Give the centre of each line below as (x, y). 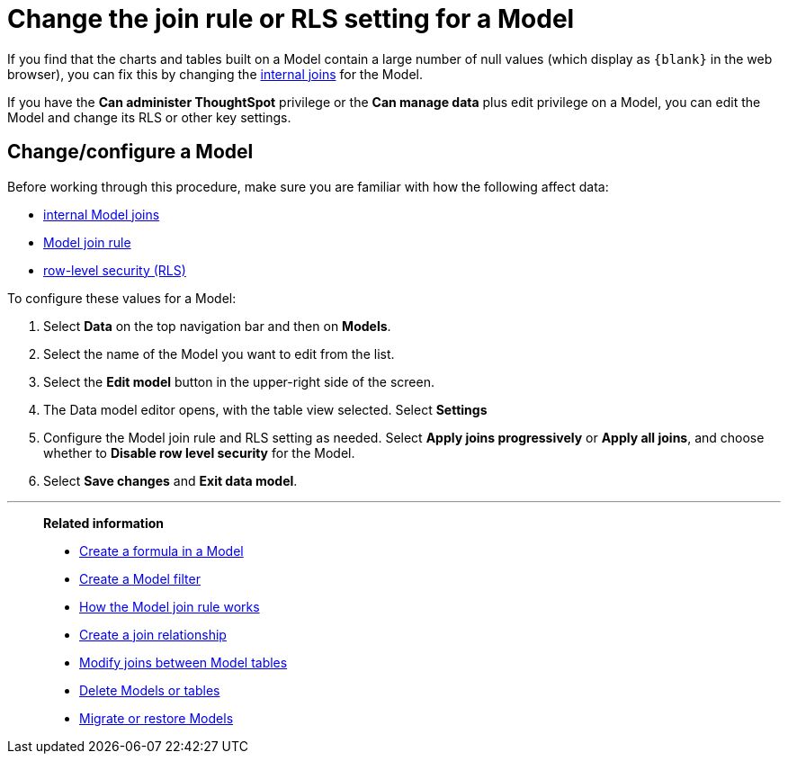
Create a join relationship (153, 634)
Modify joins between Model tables (184, 662)
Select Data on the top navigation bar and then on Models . (217, 326)
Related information (104, 523)
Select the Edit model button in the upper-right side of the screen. (239, 381)
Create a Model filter (140, 578)
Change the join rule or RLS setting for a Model (291, 19)
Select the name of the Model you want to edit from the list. (219, 354)
